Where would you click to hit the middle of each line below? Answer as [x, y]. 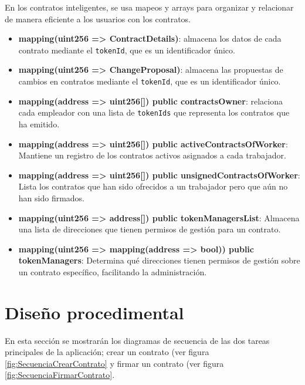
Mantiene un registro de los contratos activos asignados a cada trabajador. [152, 155]
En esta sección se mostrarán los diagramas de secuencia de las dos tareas [137, 340]
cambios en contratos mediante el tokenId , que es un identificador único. [150, 81]
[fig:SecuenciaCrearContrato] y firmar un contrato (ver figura [114, 363]
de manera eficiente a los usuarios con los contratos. [98, 18]
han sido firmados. [52, 197]
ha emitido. [39, 124]
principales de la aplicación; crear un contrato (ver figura [107, 352]
